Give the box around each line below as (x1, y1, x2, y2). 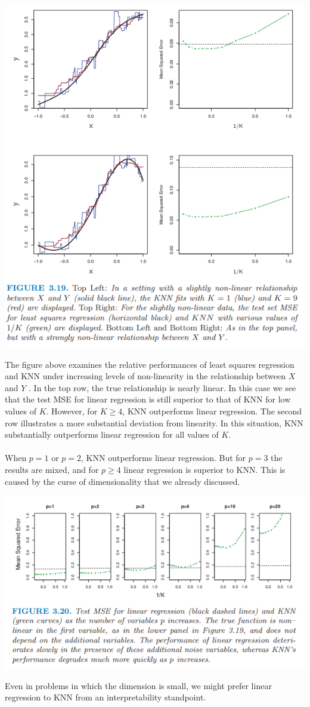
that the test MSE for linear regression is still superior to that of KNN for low (5, 393, 291, 405)
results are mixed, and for (5, 463, 99, 475)
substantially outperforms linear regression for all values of (5, 428, 219, 441)
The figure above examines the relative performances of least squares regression (5, 358, 294, 370)
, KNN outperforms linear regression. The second (122, 405, 302, 417)
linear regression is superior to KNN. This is (123, 463, 286, 475)
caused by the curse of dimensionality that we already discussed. (5, 475, 240, 487)
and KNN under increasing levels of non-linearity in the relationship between (5, 370, 286, 382)
